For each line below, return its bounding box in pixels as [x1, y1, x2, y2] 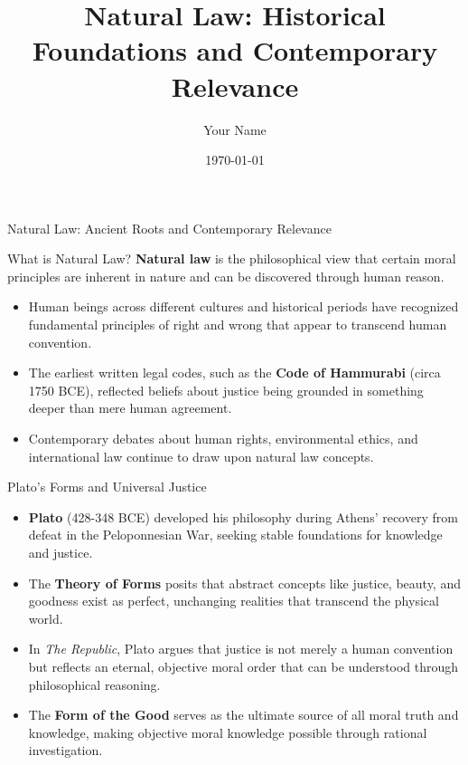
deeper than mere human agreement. [28, 398, 232, 417]
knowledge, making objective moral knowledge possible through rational [28, 722, 427, 741]
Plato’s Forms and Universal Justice [7, 477, 207, 496]
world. [28, 608, 63, 627]
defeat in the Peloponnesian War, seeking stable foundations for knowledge [28, 525, 443, 544]
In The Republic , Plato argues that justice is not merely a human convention [28, 639, 454, 658]
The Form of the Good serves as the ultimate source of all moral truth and [28, 705, 459, 724]
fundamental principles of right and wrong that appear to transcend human [28, 315, 447, 334]
